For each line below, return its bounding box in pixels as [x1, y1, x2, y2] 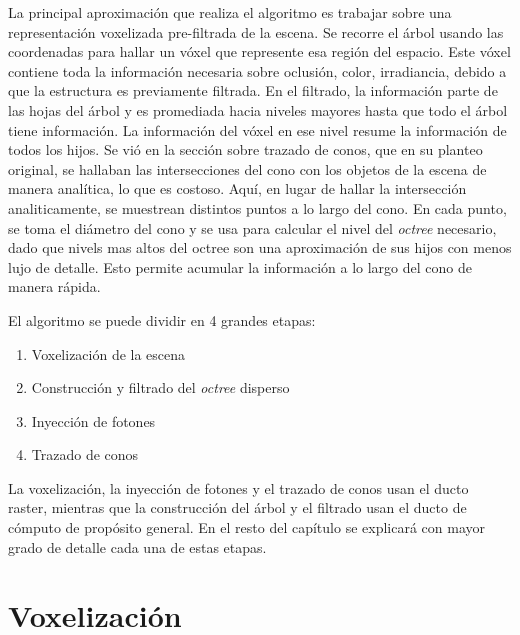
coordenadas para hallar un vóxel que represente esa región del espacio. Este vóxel [8, 41, 511, 62]
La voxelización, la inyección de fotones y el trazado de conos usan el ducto [8, 477, 469, 498]
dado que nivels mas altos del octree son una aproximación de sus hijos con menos [8, 237, 512, 258]
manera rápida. [8, 276, 101, 297]
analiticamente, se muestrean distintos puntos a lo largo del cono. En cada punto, [8, 197, 507, 218]
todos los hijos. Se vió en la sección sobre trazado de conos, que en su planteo [8, 139, 483, 160]
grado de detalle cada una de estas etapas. [8, 536, 267, 557]
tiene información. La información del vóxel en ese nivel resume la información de [8, 119, 507, 140]
